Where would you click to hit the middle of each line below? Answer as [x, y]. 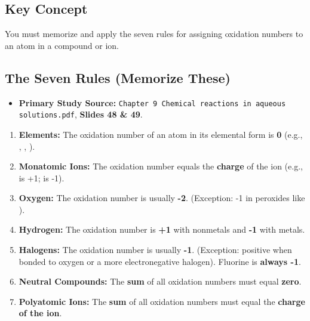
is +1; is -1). [42, 178]
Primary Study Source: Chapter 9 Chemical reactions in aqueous [152, 102]
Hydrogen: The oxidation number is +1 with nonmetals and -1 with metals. [162, 229]
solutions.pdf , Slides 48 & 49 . [81, 114]
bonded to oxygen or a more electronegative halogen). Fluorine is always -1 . [160, 261]
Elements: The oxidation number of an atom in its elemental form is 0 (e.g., [161, 134]
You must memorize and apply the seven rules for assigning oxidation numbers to [154, 34]
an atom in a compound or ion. [62, 45]
